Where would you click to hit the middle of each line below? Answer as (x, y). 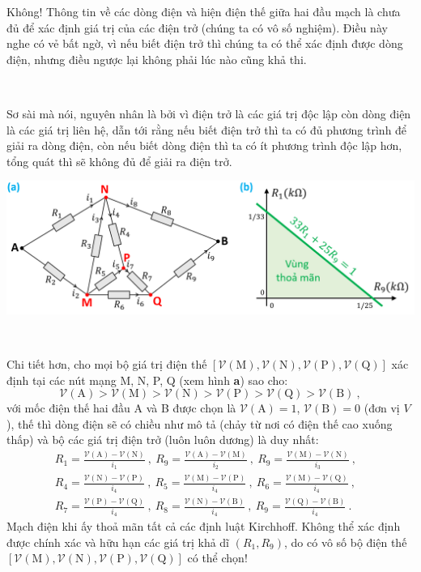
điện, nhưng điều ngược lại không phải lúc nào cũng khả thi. (157, 59)
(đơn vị (382, 408)
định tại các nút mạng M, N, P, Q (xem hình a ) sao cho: (147, 380)
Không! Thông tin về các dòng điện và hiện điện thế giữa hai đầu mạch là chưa (204, 11)
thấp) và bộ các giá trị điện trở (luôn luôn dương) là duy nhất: (163, 440)
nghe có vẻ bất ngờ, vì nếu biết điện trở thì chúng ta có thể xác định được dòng (205, 43)
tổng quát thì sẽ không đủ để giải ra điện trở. (119, 161)
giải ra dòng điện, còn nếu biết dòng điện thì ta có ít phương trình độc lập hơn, (204, 145)
